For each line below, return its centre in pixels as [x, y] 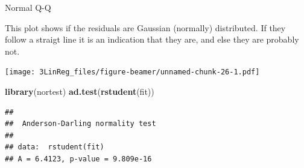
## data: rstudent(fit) [55, 147]
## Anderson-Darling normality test [81, 124]
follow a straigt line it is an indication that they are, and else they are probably [152, 39]
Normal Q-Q [28, 7]
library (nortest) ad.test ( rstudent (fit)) [80, 91]
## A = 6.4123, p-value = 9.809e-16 [78, 159]
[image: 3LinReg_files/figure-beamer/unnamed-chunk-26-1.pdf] [132, 72]
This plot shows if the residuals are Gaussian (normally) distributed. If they [145, 27]
